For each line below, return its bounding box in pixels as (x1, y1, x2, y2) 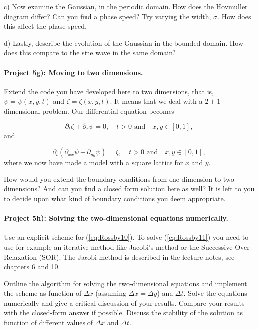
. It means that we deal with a (110, 96, 203, 106)
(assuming (95, 288, 126, 298)
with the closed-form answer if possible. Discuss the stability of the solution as (4, 307, 243, 318)
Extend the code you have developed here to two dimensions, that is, (4, 86, 214, 96)
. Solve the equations (183, 288, 247, 298)
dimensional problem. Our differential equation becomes (4, 105, 174, 116)
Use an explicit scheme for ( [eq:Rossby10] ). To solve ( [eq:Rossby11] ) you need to (4, 232, 249, 242)
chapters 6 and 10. (4, 261, 60, 272)
